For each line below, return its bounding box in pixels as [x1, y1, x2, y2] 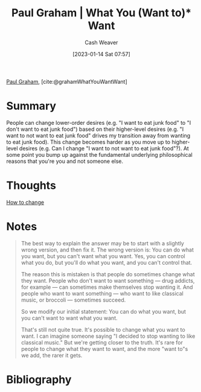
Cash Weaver [85, 39, 118, 46]
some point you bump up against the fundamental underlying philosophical [6, 151, 193, 158]
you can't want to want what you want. [21, 314, 118, 321]
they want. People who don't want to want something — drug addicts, [21, 277, 195, 284]
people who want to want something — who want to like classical [21, 289, 184, 297]
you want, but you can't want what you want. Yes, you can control [21, 252, 185, 259]
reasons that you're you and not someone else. [6, 157, 124, 165]
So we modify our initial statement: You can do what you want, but [21, 308, 186, 315]
